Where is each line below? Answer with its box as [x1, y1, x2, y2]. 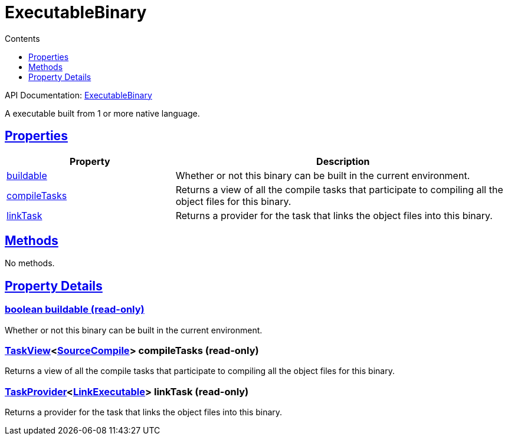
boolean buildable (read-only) [5, 303, 145, 316]
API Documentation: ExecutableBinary [5, 90, 152, 100]
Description [316, 155, 370, 167]
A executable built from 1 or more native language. [5, 108, 200, 118]
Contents [5, 33, 40, 44]
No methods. [5, 258, 55, 269]
